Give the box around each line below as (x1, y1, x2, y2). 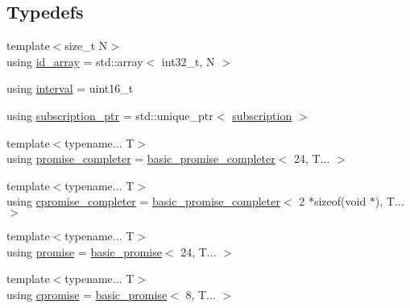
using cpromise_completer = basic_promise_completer (6, 193, 280, 210)
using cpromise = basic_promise (6, 285, 168, 302)
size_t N (64, 37, 108, 54)
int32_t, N (161, 52, 215, 69)
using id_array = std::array (6, 52, 143, 69)
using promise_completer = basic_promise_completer (6, 150, 275, 167)
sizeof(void (313, 193, 367, 210)
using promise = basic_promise (6, 243, 162, 260)
